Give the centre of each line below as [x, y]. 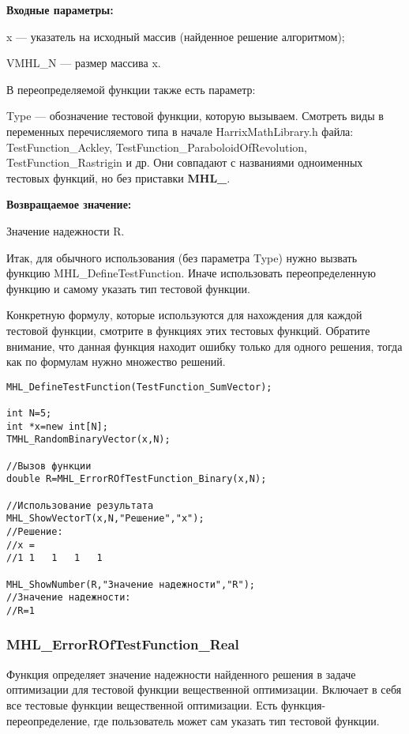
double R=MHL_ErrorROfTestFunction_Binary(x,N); [137, 479]
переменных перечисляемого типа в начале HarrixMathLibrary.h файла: [180, 131]
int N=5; [29, 413]
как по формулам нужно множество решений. [116, 361]
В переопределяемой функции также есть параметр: [131, 89]
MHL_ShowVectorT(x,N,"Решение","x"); [105, 519]
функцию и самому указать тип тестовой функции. [128, 288]
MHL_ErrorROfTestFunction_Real [123, 644]
